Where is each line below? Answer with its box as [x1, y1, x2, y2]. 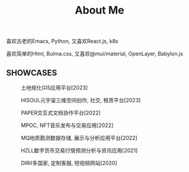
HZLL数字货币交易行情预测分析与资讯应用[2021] [21, 147, 138, 154]
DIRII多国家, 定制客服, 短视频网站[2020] [21, 160, 117, 166]
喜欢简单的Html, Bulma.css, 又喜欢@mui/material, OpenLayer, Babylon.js [6, 50, 184, 57]
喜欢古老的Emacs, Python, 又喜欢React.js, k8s [6, 38, 118, 45]
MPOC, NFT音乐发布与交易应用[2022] [21, 122, 114, 129]
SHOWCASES [6, 67, 57, 77]
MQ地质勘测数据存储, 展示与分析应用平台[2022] [21, 134, 137, 141]
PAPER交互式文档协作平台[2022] [21, 109, 101, 116]
